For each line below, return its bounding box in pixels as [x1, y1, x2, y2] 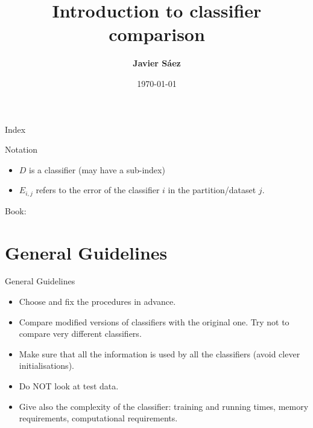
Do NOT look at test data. [19, 380, 119, 392]
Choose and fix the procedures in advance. [19, 295, 176, 308]
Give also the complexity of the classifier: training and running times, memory [19, 400, 309, 412]
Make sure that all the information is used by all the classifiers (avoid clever [19, 347, 300, 360]
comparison [109, 22, 205, 46]
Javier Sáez [133, 57, 181, 69]
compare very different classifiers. [19, 327, 142, 340]
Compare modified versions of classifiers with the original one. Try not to [19, 315, 289, 328]
